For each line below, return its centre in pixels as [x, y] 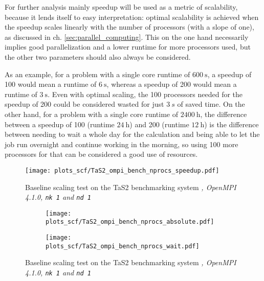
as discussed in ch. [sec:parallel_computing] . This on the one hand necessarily [127, 37]
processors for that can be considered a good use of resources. [101, 154]
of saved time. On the [211, 104]
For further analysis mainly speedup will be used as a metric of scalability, [121, 7]
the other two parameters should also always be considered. [98, 56]
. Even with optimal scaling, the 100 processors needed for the [145, 94]
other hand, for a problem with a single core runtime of [92, 114]
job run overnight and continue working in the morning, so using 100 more [122, 144]
